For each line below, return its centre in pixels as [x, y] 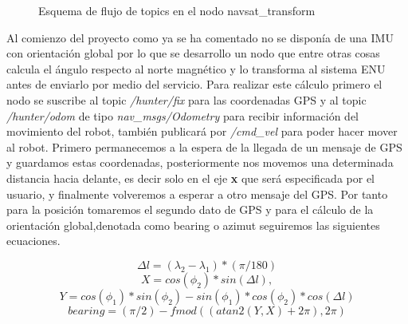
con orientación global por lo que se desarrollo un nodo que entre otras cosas [193, 53]
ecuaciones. [33, 241]
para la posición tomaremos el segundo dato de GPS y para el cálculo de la [190, 209]
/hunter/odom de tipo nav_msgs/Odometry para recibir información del [183, 115]
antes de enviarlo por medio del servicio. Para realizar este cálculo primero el [194, 84]
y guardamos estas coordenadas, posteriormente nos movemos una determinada [200, 162]
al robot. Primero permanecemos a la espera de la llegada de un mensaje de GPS [204, 146]
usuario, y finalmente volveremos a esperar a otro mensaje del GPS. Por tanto [197, 194]
